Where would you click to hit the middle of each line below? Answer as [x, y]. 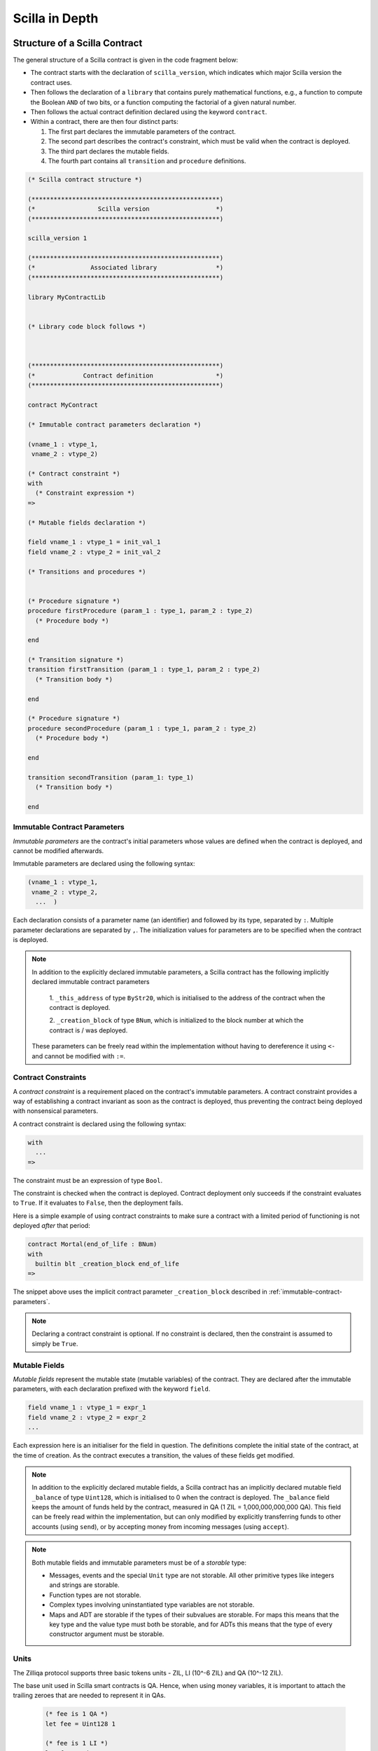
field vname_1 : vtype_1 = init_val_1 [94, 542]
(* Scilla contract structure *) [85, 179]
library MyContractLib [66, 297]
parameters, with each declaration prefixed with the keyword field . [112, 1389]
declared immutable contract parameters [91, 982]
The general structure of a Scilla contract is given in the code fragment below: [125, 60]
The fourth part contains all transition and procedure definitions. [147, 160]
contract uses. [51, 82]
